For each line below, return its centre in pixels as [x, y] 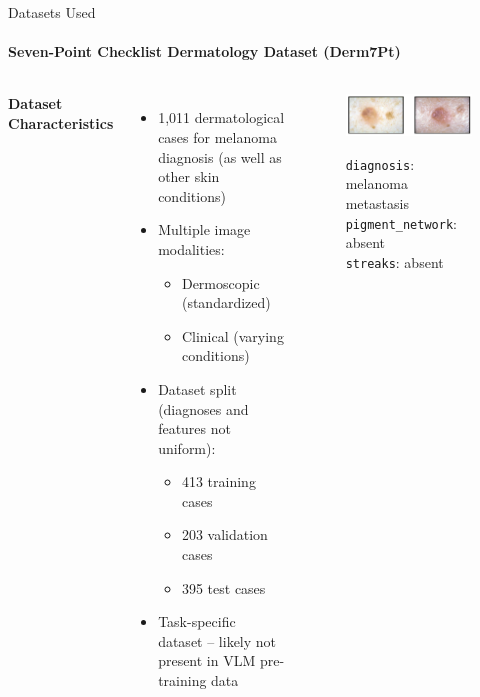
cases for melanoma [217, 136]
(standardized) [226, 302]
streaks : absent [394, 261]
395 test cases [223, 587]
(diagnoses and [203, 408]
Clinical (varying [232, 335]
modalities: [191, 248]
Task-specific [197, 621]
